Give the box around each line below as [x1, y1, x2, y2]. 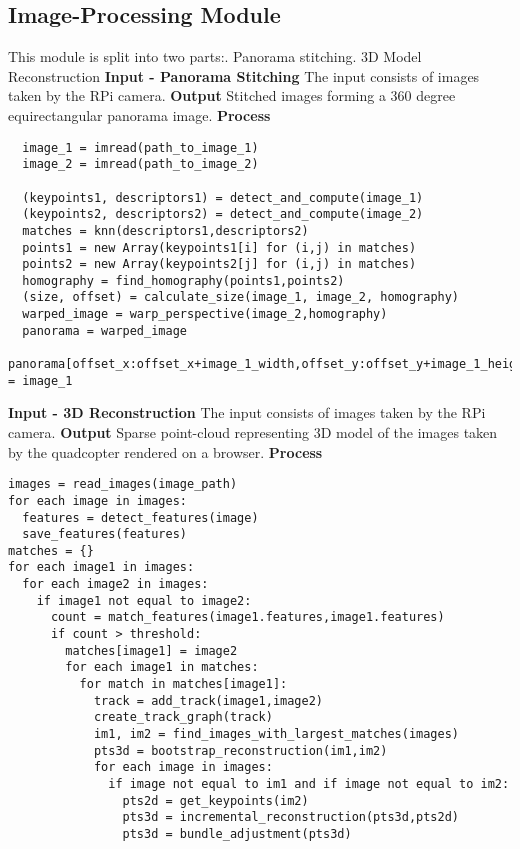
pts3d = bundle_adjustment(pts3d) [122, 826, 352, 841]
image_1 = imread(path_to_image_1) [22, 140, 259, 155]
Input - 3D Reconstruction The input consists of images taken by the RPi [8, 402, 486, 423]
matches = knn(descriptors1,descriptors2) [22, 223, 309, 238]
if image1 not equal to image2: [36, 593, 252, 608]
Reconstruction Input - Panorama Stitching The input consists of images [8, 65, 480, 86]
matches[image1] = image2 [65, 643, 238, 658]
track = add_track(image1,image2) [93, 693, 323, 708]
